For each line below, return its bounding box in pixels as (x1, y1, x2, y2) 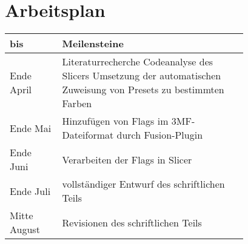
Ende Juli (10, 183, 51, 198)
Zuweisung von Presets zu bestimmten (62, 82, 224, 97)
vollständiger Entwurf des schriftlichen (62, 177, 225, 191)
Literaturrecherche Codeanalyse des (62, 54, 213, 69)
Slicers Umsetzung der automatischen (62, 68, 221, 83)
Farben (62, 96, 92, 111)
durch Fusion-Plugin (116, 128, 203, 142)
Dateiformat (62, 128, 114, 142)
